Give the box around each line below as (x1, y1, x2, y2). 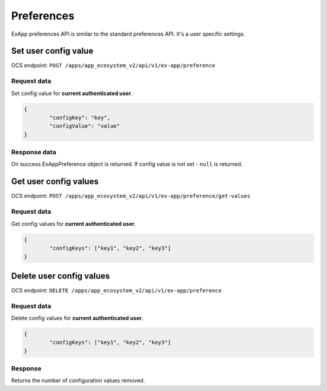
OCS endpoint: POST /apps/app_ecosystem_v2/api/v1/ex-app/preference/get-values (11, 192, 251, 200)
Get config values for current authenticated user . (11, 220, 136, 227)
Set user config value (11, 46, 94, 56)
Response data (11, 148, 57, 157)
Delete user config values (11, 271, 110, 281)
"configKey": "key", (49, 114, 111, 121)
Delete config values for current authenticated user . (11, 314, 144, 321)
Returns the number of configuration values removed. (11, 377, 145, 384)
